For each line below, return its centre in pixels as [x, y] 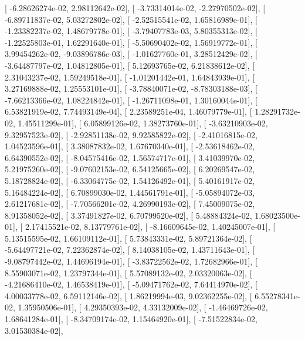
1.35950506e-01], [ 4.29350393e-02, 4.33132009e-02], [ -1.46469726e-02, [143, 307]
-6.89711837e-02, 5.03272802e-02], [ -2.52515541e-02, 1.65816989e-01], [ [131, 19]
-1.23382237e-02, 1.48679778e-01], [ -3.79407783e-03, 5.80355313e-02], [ [131, 31]
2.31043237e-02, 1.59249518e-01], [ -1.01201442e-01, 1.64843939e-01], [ [130, 77]
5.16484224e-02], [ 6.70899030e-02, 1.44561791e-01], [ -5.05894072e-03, [130, 192]
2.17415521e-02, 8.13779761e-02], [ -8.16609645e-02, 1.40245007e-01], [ [150, 227]
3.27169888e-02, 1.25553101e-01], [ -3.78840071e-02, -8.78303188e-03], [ [131, 88]
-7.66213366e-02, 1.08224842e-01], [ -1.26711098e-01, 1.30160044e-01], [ [131, 100]
